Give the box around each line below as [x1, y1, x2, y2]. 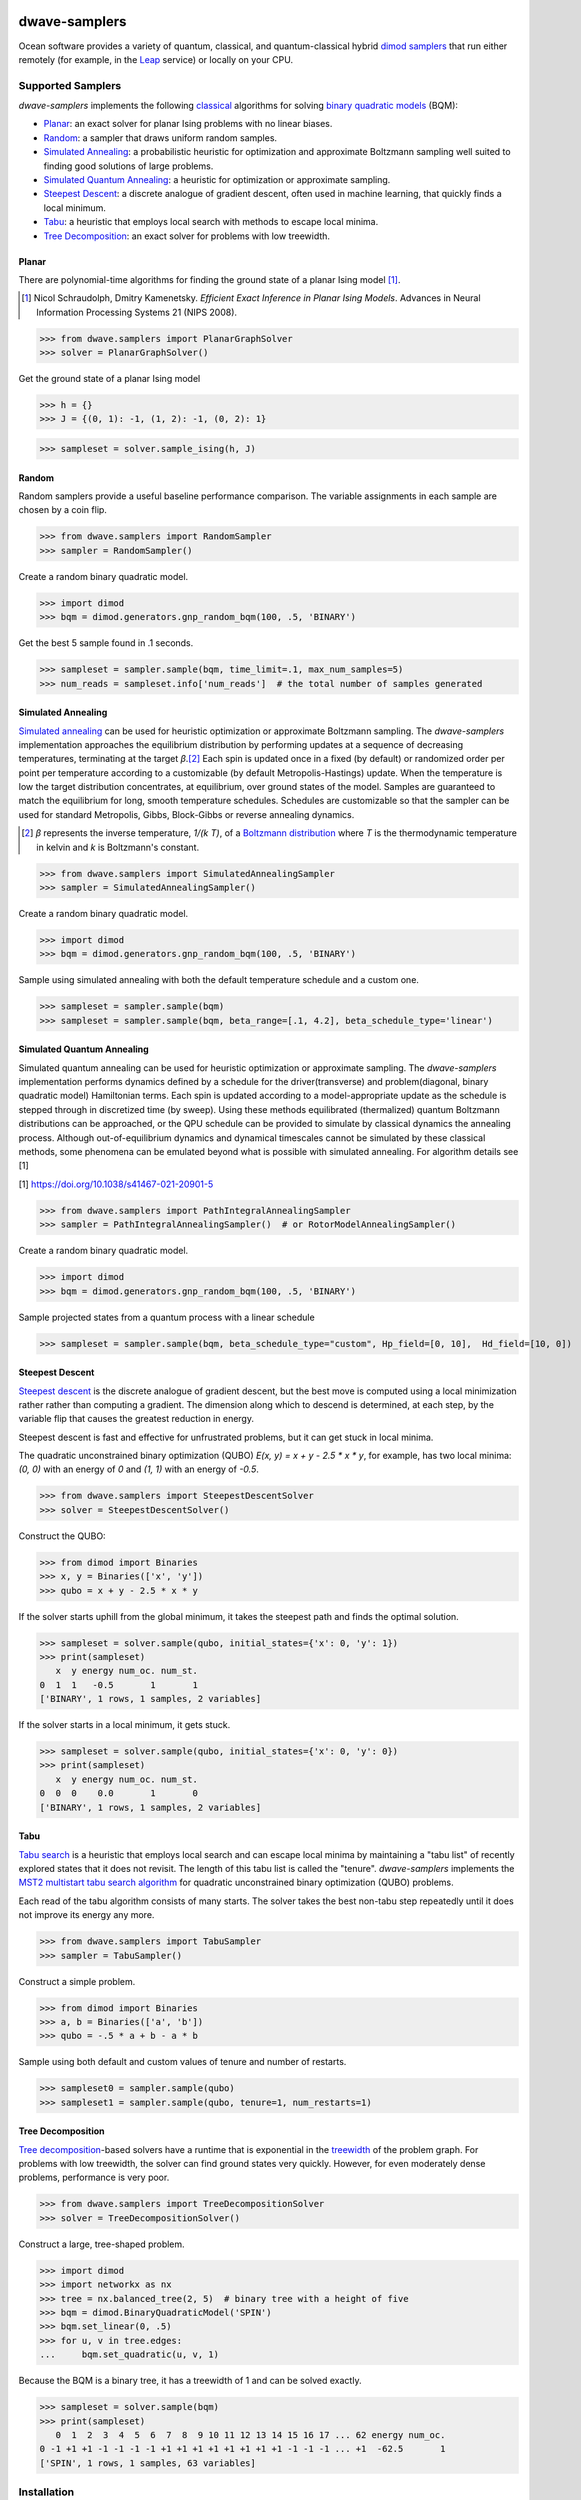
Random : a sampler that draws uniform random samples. [43, 131, 278, 144]
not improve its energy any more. [18, 1909, 155, 1921]
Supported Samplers [18, 78, 122, 92]
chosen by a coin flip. [18, 504, 107, 516]
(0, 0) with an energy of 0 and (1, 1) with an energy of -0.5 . [18, 1463, 259, 1475]
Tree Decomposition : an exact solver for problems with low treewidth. [43, 230, 330, 242]
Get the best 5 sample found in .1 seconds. [18, 637, 194, 649]
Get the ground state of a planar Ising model [18, 373, 201, 385]
